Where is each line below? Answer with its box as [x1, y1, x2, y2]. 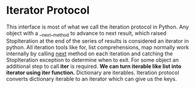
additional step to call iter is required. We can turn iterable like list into [6, 62, 182, 70]
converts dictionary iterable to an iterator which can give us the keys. [6, 75, 177, 82]
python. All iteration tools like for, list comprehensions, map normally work [6, 43, 189, 51]
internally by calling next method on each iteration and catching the [6, 50, 173, 57]
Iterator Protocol [6, 4, 90, 17]
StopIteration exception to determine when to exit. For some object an [6, 56, 179, 63]
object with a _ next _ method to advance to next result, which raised [6, 29, 167, 38]
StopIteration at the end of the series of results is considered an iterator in [6, 37, 189, 45]
